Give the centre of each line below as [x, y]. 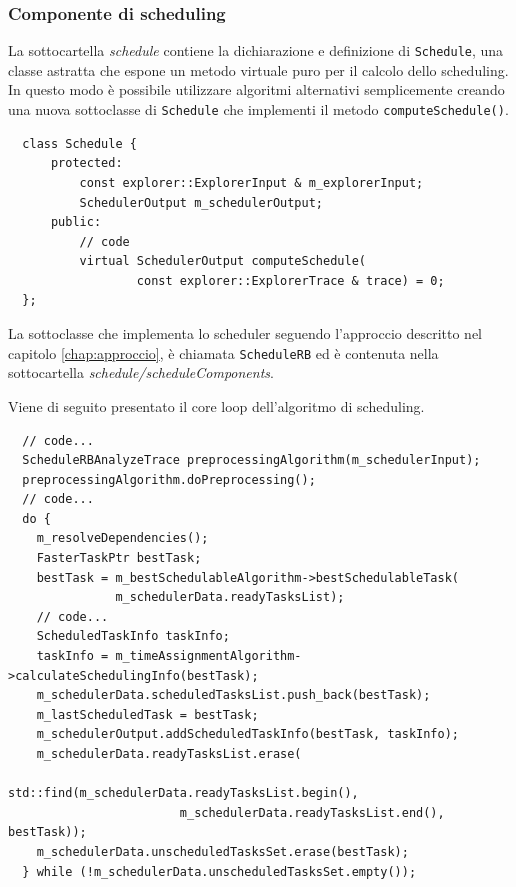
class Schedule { [79, 143]
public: [76, 222]
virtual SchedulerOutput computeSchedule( [222, 261]
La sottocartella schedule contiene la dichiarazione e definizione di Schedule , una [256, 50]
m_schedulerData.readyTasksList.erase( [169, 754]
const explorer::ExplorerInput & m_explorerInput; [251, 182]
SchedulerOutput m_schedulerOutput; [201, 202]
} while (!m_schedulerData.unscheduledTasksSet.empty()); [219, 871]
